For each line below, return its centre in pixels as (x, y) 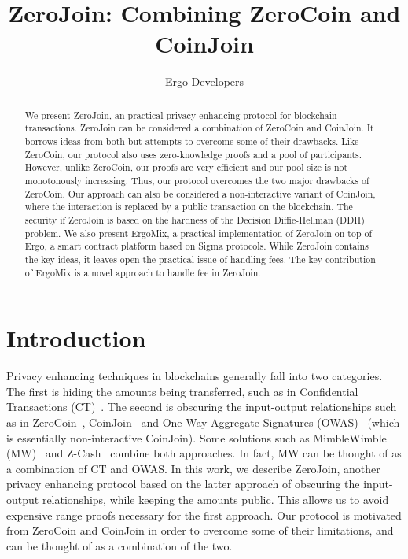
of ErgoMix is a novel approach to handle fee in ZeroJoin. (143, 272)
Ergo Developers (204, 81)
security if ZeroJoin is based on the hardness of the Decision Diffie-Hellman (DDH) (195, 219)
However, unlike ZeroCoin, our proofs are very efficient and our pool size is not (186, 167)
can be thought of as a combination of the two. (119, 545)
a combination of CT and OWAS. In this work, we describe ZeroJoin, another (193, 468)
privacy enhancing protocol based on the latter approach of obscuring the (183, 484)
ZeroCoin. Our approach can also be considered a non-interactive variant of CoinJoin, (200, 193)
